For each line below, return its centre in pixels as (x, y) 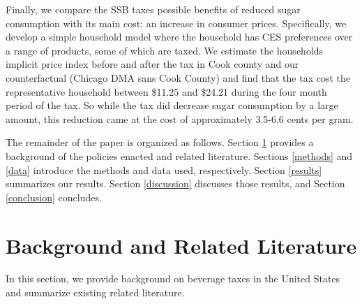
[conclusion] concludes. (54, 197)
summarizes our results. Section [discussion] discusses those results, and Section (175, 183)
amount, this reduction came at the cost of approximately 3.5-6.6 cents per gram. (180, 118)
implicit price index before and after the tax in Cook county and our (152, 64)
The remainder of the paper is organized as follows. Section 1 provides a (160, 142)
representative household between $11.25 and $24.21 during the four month (166, 91)
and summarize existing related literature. (95, 292)
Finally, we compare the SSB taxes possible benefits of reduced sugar (153, 9)
